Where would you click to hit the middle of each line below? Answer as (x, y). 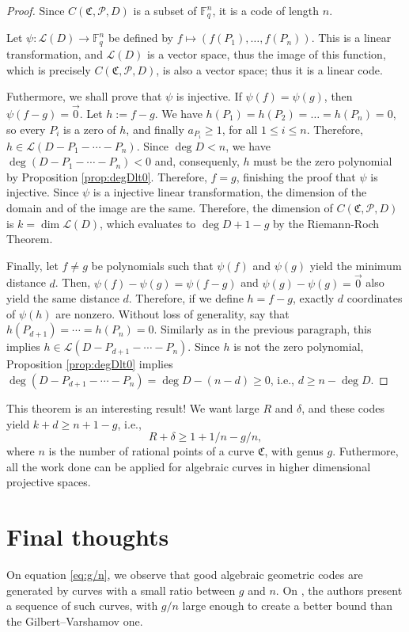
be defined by (140, 38)
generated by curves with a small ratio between (121, 590)
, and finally (155, 129)
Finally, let (32, 265)
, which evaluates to (148, 223)
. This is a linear (351, 38)
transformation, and (55, 53)
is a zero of (89, 129)
